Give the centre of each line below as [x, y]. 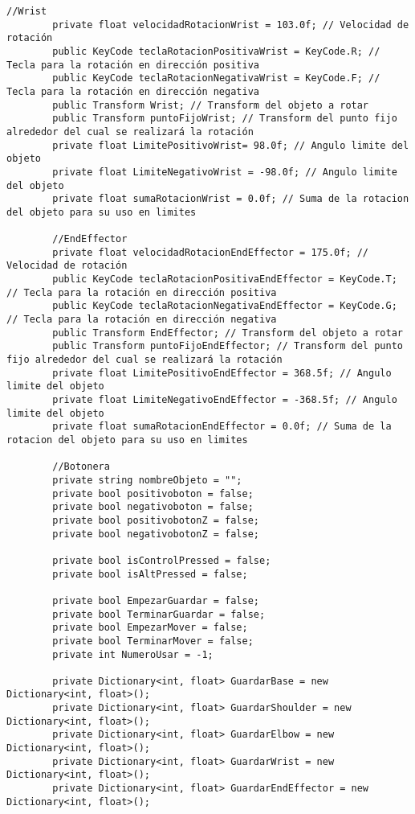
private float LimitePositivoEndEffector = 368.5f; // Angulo [222, 373]
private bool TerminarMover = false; [153, 641]
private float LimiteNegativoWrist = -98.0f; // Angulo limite [225, 172]
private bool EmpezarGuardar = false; [156, 600]
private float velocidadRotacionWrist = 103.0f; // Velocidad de [231, 25]
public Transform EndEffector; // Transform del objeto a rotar [228, 333]
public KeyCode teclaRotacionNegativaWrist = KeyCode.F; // [216, 78]
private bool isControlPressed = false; [162, 560]
